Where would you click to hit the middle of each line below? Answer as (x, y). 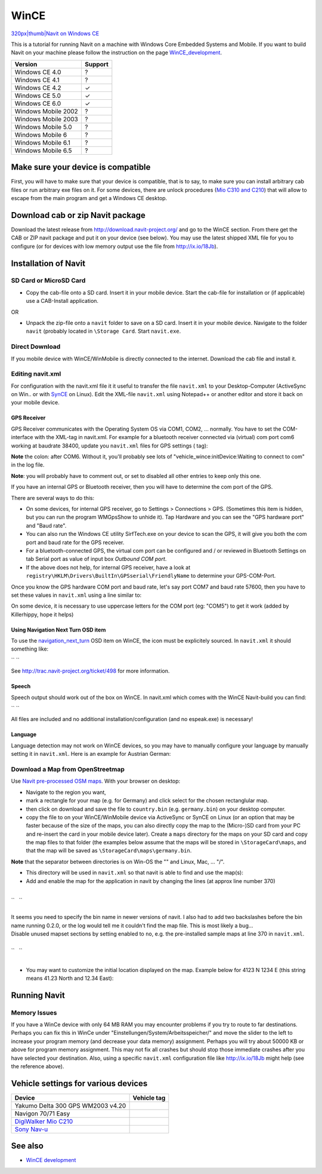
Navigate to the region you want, (66, 792)
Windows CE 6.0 (38, 103)
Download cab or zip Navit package (78, 215)
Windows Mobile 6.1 (43, 142)
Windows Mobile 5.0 (43, 127)
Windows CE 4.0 (38, 72)
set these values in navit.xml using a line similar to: (76, 595)
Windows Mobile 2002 (47, 111)
